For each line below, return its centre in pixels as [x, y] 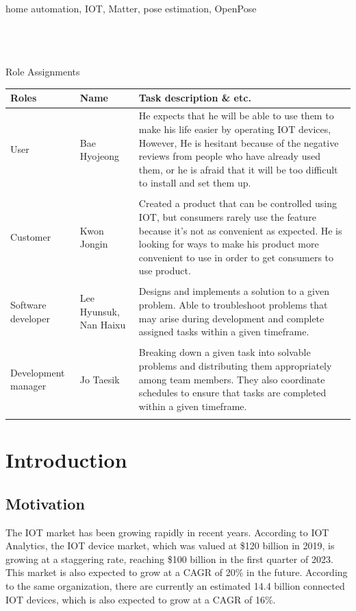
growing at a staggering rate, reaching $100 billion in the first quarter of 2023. [169, 559]
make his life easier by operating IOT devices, [235, 129]
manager [28, 386]
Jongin [94, 244]
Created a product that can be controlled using [238, 203]
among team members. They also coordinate [232, 379]
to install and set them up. [195, 183]
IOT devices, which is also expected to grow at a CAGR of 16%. [141, 599]
